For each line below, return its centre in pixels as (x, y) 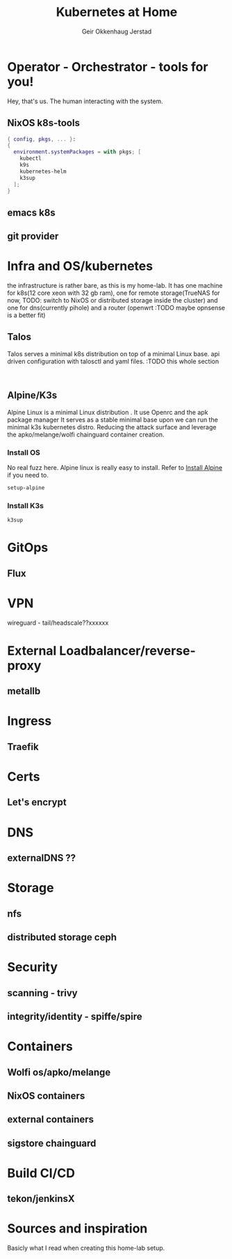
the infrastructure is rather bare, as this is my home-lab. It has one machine (115, 286)
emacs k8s (31, 212)
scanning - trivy (42, 993)
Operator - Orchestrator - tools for (108, 67)
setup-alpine (26, 488)
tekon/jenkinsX (41, 1199)
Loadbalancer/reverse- (127, 651)
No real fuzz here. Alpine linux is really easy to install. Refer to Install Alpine (115, 468)
